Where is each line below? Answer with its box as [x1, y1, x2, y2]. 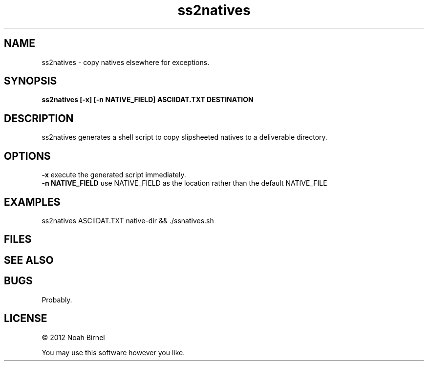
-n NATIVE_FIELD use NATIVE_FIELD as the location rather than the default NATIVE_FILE [42, 179, 327, 188]
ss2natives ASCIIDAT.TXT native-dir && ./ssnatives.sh [42, 216, 214, 225]
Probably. [42, 295, 72, 304]
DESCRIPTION [4, 112, 74, 125]
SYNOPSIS [4, 75, 57, 87]
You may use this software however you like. [42, 348, 185, 357]
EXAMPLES [4, 195, 61, 208]
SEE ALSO [4, 254, 54, 266]
